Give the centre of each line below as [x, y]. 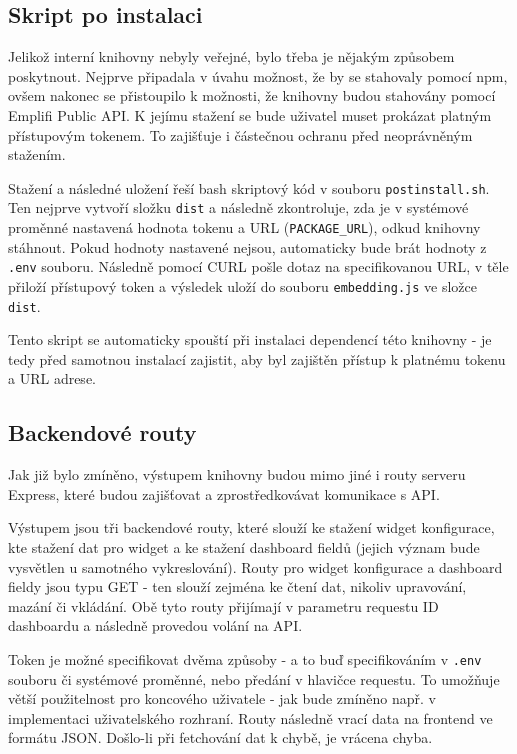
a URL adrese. [52, 378]
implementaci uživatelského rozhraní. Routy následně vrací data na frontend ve [250, 717]
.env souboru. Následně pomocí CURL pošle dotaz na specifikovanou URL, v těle [258, 266]
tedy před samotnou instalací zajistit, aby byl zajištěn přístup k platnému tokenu [257, 358]
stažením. [37, 154]
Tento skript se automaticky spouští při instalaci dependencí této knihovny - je [250, 339]
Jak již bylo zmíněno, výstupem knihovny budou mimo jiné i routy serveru [237, 474]
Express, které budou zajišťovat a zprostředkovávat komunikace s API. [224, 493]
